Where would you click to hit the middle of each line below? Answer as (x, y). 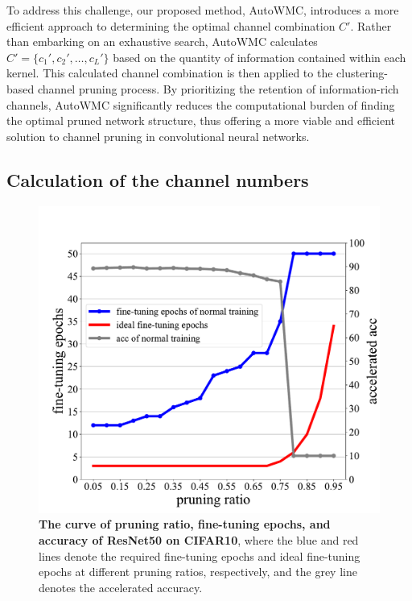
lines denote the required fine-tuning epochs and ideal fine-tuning (200, 555)
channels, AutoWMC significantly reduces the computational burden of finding (201, 104)
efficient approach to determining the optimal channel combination (171, 25)
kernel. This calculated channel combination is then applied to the (170, 73)
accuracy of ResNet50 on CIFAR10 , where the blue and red (199, 540)
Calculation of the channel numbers (158, 179)
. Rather (371, 25)
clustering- (362, 73)
